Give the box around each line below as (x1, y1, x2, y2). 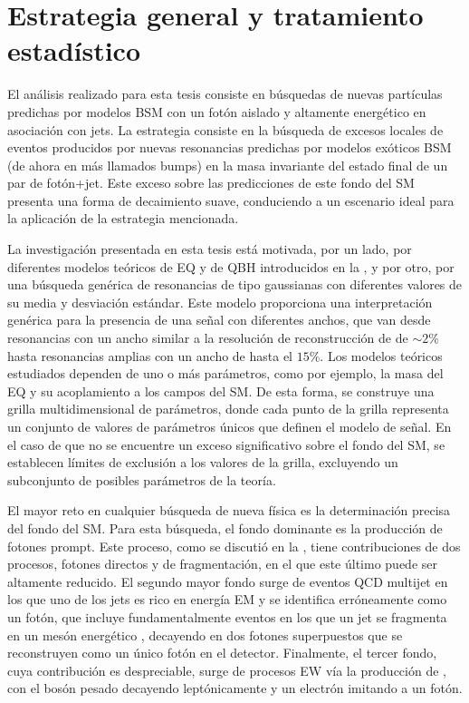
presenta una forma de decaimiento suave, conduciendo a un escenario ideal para (7, 190, 455, 210)
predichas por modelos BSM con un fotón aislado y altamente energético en (7, 102, 426, 121)
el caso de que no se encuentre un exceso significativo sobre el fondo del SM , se (7, 434, 445, 454)
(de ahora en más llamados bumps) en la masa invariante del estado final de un (7, 155, 448, 174)
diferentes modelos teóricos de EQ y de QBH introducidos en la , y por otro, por (7, 257, 455, 276)
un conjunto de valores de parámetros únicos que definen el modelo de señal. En (7, 417, 452, 435)
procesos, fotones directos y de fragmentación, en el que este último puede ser (7, 554, 438, 573)
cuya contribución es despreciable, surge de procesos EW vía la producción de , (7, 660, 446, 679)
